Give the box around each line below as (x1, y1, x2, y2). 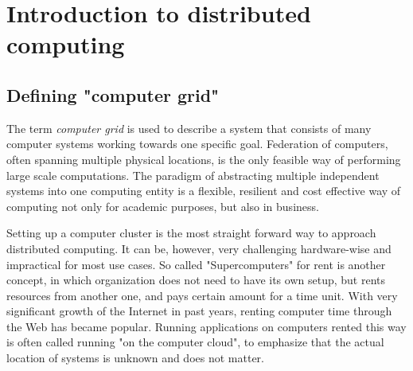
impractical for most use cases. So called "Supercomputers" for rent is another (6, 256, 386, 272)
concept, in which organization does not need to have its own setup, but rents (6, 271, 385, 288)
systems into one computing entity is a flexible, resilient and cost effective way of (6, 182, 401, 199)
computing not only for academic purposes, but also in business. (6, 197, 319, 214)
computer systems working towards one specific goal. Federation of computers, (6, 135, 388, 152)
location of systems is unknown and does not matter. (6, 350, 264, 366)
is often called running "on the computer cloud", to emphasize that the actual (6, 334, 384, 350)
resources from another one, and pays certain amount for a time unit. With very (6, 287, 398, 303)
